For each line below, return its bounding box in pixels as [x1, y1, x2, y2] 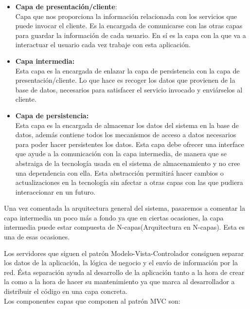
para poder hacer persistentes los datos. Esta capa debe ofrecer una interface [15, 139, 244, 149]
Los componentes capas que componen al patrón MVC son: [4, 295, 180, 306]
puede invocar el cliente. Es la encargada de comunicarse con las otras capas [15, 20, 243, 31]
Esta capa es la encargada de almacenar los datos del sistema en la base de [15, 120, 239, 130]
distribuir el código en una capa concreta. [4, 286, 128, 296]
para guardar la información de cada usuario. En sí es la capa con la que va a [15, 30, 246, 40]
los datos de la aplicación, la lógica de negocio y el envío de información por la [4, 257, 238, 268]
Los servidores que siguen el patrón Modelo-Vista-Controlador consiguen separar [4, 248, 244, 258]
